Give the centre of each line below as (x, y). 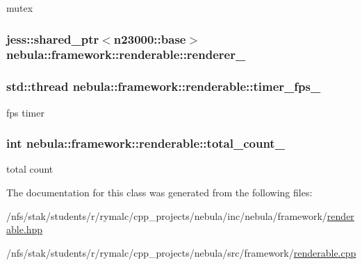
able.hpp (25, 229)
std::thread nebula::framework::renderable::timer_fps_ (164, 86)
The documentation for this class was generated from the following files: (159, 192)
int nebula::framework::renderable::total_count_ (146, 143)
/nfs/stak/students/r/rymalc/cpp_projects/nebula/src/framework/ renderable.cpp (181, 252)
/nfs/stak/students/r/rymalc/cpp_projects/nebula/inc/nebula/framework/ (167, 215)
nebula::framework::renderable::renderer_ (126, 54)
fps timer (25, 112)
